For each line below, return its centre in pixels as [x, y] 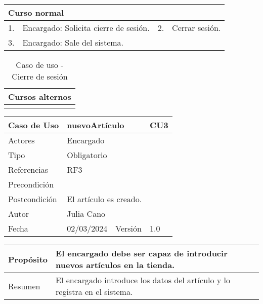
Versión [128, 228]
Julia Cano [86, 214]
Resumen [24, 286]
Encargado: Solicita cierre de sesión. [86, 28]
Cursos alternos [40, 97]
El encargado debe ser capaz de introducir [142, 253]
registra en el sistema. [94, 292]
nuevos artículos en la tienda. [115, 265]
